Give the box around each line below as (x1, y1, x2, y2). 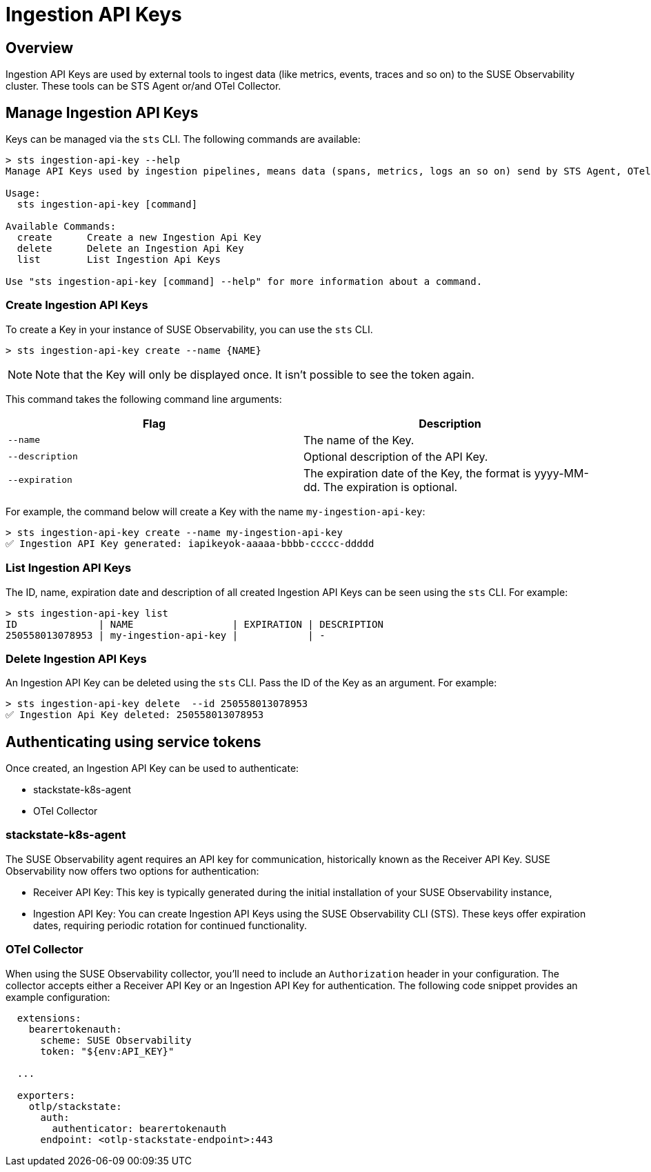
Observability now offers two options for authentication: (6, 864, 259, 877)
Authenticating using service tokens (6, 733, 261, 751)
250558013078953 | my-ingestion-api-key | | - (6, 629, 325, 641)
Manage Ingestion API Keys (6, 103, 199, 121)
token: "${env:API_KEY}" (40, 1045, 174, 1057)
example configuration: (6, 991, 110, 1003)
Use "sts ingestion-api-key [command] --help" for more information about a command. (6, 276, 483, 288)
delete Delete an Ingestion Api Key (17, 243, 244, 255)
